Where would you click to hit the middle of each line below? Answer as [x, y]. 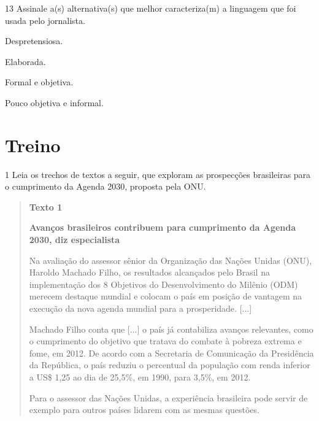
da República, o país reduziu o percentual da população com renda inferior [170, 365]
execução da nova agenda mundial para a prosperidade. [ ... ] [140, 308]
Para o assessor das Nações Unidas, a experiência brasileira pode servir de [168, 397]
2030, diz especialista [75, 240]
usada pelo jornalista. [45, 20]
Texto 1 [46, 207]
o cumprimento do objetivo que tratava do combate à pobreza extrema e [165, 341]
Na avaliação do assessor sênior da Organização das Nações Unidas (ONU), [171, 260]
